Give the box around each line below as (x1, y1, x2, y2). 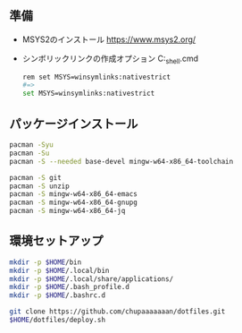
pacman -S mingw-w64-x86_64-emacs (9, 190, 138, 199)
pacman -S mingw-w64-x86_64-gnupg (9, 198, 138, 208)
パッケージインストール (9, 115, 138, 132)
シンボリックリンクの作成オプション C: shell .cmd (21, 53, 199, 65)
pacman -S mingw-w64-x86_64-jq (9, 207, 126, 216)
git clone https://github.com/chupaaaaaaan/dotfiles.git (9, 307, 226, 316)
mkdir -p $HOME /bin (9, 258, 82, 267)
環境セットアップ (9, 234, 104, 249)
